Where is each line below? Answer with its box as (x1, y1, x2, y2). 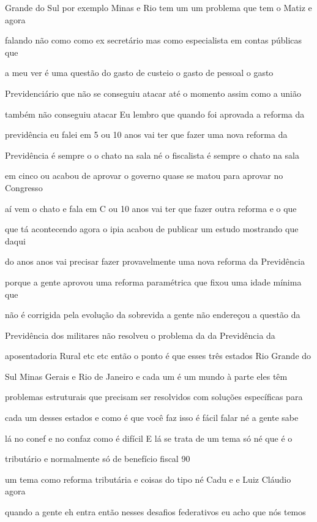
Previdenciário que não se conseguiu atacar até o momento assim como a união (5, 86, 301, 99)
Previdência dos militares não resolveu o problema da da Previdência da (5, 328, 275, 341)
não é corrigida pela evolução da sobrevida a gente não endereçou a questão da (5, 308, 300, 321)
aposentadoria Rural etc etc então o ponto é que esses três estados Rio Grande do (5, 349, 311, 362)
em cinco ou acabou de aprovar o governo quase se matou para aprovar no (5, 169, 283, 182)
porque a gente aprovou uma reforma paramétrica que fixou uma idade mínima (5, 275, 302, 288)
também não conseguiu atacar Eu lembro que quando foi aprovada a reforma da (5, 107, 305, 120)
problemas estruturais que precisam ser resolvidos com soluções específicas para (5, 390, 303, 403)
